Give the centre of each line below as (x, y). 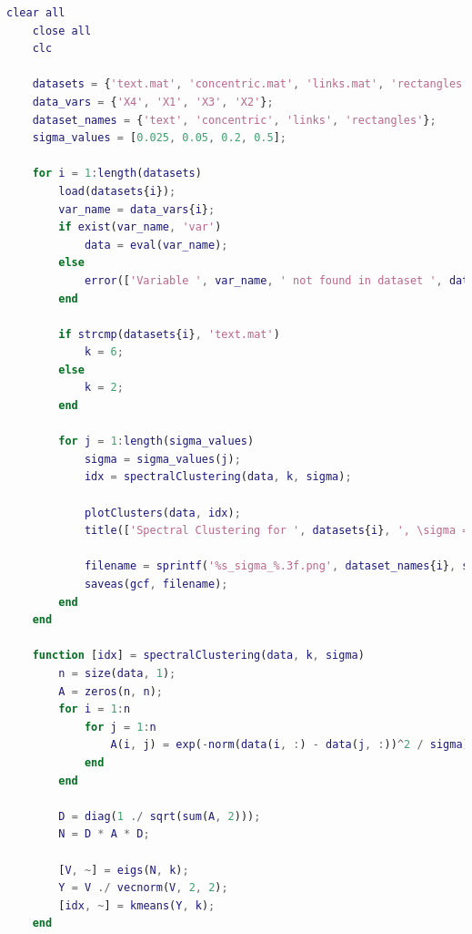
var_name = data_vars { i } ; (137, 209)
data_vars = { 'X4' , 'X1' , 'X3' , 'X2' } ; (153, 102)
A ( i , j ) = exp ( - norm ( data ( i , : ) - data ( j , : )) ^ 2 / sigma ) (290, 745)
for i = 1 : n (95, 709)
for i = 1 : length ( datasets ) (117, 174)
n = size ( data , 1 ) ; (117, 673)
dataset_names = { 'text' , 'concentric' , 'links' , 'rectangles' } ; (234, 120)
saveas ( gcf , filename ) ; (156, 584)
